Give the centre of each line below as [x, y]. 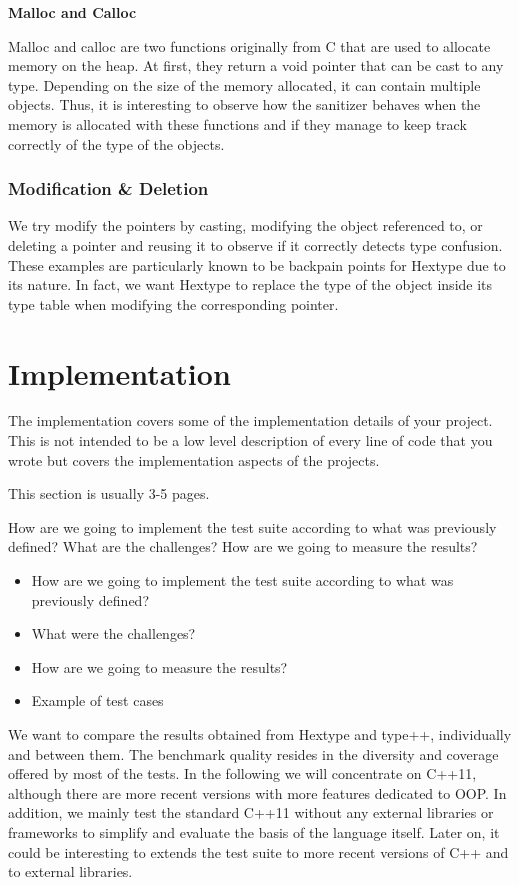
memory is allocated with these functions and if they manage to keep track [237, 123]
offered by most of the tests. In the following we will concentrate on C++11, [242, 773]
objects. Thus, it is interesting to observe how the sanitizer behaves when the [244, 104]
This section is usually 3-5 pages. [109, 493]
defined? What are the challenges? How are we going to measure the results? [243, 546]
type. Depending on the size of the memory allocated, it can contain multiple [244, 84]
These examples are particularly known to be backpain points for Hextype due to [257, 264]
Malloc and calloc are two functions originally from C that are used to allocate [249, 45]
